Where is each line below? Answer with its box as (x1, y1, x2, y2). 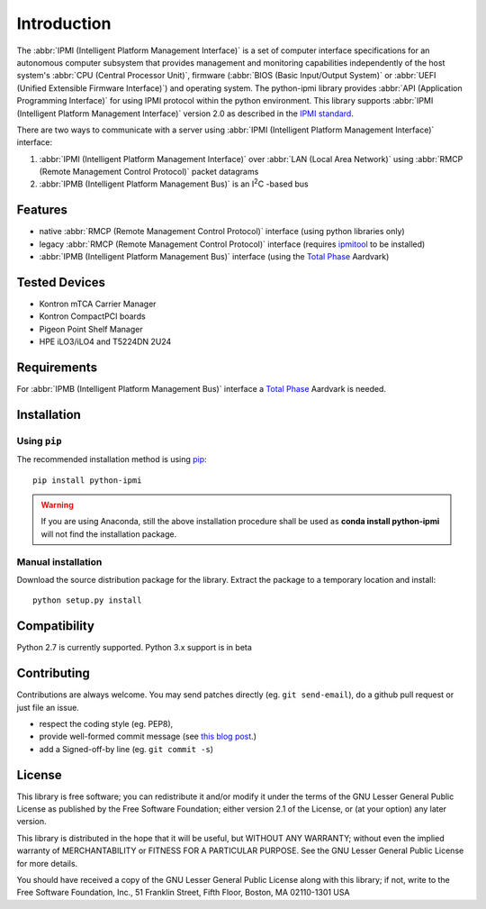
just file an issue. (16, 702, 80, 713)
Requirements (16, 360, 98, 376)
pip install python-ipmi (32, 475, 142, 486)
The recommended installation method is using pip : (16, 454, 207, 465)
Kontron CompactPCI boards (39, 311, 146, 322)
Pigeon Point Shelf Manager (39, 323, 143, 334)
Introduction (16, 14, 112, 33)
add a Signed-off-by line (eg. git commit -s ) (39, 743, 214, 754)
